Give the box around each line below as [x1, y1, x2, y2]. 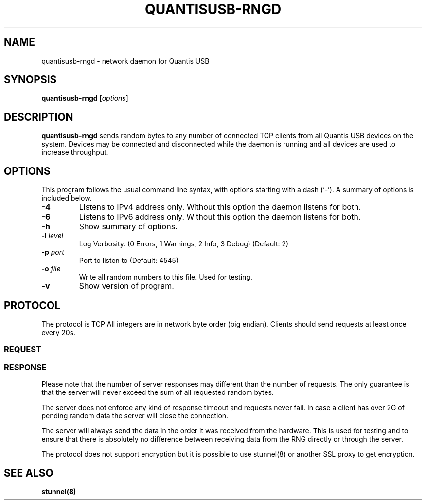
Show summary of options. [79, 222, 177, 232]
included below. [41, 194, 92, 203]
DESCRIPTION [4, 111, 73, 123]
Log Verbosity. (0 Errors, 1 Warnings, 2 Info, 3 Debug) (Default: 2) [79, 240, 289, 248]
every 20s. [41, 328, 76, 336]
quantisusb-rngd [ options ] [41, 94, 128, 103]
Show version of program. [79, 281, 174, 291]
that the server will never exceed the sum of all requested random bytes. [41, 388, 274, 397]
